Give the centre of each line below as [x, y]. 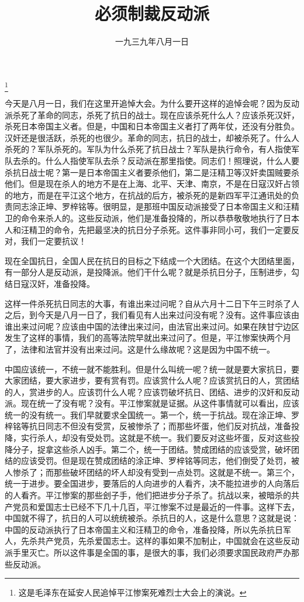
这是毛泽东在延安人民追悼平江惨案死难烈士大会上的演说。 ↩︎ [132, 592]
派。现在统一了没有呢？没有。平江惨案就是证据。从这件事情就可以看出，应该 [152, 403]
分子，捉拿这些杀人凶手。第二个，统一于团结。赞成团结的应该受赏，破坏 [152, 449]
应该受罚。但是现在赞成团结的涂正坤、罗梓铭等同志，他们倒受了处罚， [156, 461]
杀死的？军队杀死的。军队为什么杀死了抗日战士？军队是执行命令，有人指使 [148, 149]
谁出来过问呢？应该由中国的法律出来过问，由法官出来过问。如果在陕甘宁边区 [152, 326]
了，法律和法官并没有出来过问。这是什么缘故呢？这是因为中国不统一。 [140, 349]
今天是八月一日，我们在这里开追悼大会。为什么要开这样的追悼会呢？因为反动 [152, 103]
